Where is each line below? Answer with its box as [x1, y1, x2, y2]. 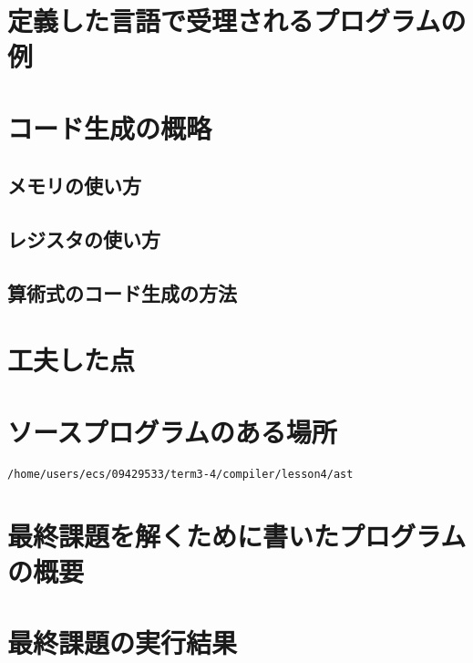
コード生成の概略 [7, 109, 212, 146]
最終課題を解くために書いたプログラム [7, 516, 467, 554]
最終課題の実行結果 [7, 624, 238, 661]
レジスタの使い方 [7, 225, 160, 254]
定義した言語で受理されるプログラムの [7, 2, 467, 39]
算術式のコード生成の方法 [7, 278, 237, 306]
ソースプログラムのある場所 [7, 412, 337, 450]
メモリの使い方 [7, 171, 141, 200]
